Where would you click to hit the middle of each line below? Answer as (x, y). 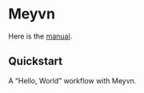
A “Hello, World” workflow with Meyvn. (72, 80)
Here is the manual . (40, 36)
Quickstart (36, 61)
